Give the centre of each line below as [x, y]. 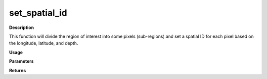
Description [22, 27]
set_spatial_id [38, 13]
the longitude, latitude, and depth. [44, 43]
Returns [18, 70]
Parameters [22, 61]
